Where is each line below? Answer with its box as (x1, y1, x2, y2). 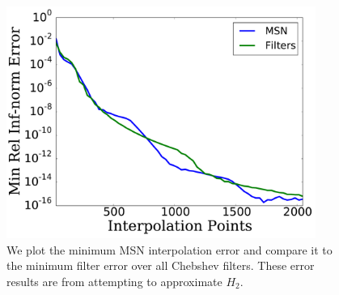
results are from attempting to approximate (6, 272, 222, 289)
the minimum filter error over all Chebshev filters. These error (6, 257, 315, 274)
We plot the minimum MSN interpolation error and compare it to (6, 241, 333, 258)
